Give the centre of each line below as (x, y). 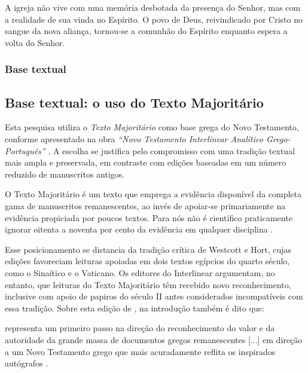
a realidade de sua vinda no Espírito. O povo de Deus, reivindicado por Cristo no (154, 19)
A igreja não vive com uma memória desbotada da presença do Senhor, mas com (153, 7)
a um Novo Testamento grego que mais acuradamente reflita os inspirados (140, 351)
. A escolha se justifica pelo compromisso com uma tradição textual (172, 150)
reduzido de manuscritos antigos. (65, 174)
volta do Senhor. (35, 42)
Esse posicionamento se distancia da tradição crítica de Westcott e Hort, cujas (148, 249)
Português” (25, 150)
